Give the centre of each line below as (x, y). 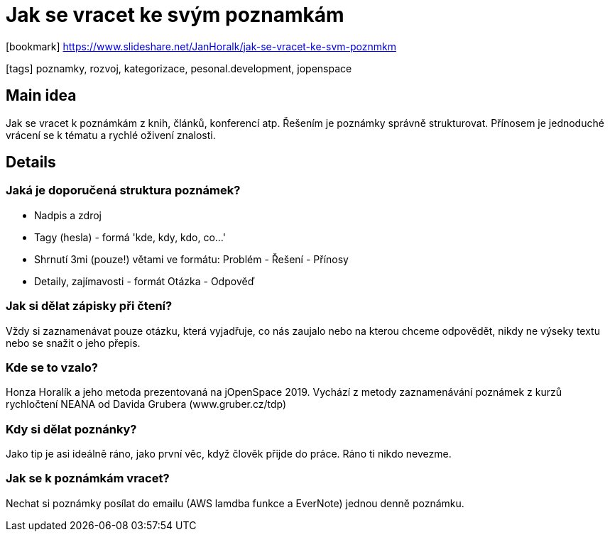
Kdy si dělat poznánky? (71, 429)
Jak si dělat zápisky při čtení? (89, 306)
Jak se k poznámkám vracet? (88, 478)
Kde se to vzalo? (52, 367)
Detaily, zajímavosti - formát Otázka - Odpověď (145, 281)
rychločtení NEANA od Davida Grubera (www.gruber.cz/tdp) (146, 404)
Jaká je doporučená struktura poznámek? (123, 190)
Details (31, 162)
